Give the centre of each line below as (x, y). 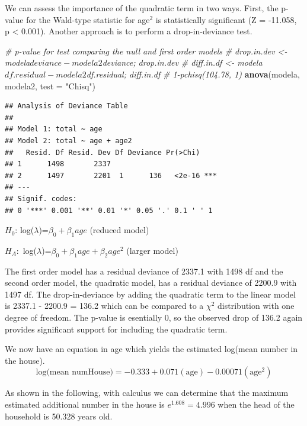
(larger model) (152, 250)
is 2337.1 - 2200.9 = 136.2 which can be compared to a (104, 306)
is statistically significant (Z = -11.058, (226, 19)
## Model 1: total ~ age (54, 129)
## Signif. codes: (41, 199)
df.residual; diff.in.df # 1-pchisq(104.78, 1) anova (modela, (193, 74)
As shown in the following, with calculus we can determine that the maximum (147, 393)
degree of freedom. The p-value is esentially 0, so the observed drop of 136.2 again (154, 317)
